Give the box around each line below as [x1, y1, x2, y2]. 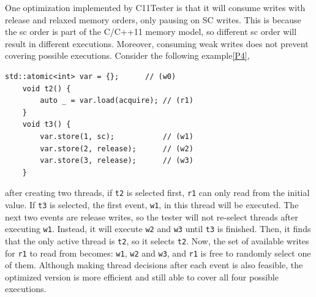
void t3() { [22, 120, 71, 129]
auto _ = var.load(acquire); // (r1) [40, 96, 194, 105]
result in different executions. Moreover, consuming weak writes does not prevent [5, 37, 309, 50]
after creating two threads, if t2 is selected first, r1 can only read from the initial [5, 186, 310, 199]
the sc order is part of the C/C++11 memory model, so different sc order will [5, 25, 297, 38]
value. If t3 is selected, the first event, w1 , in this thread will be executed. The [5, 198, 299, 211]
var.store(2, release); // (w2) [40, 144, 194, 153]
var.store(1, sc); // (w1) [40, 132, 194, 141]
